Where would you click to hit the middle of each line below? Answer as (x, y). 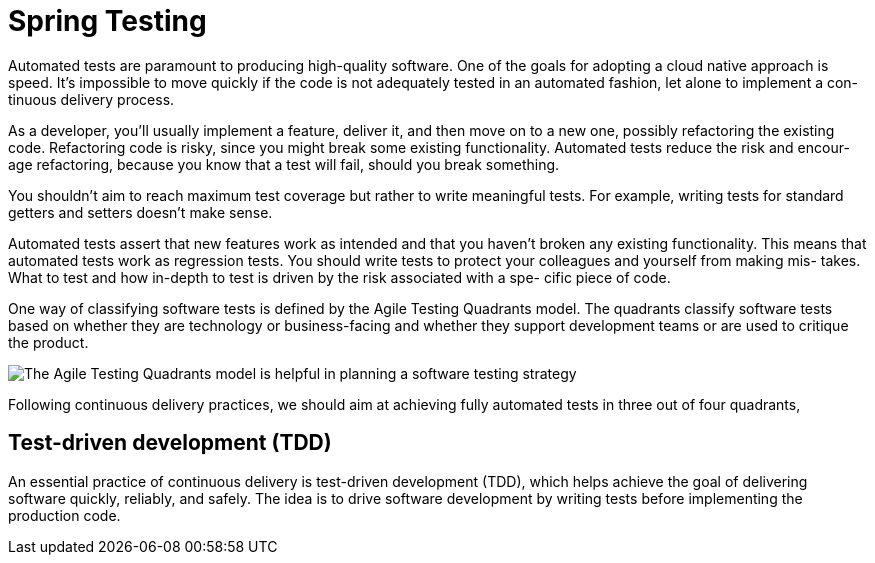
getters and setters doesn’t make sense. (140, 212)
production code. (64, 515)
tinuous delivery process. (91, 99)
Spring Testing (107, 21)
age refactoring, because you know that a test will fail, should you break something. (284, 164)
